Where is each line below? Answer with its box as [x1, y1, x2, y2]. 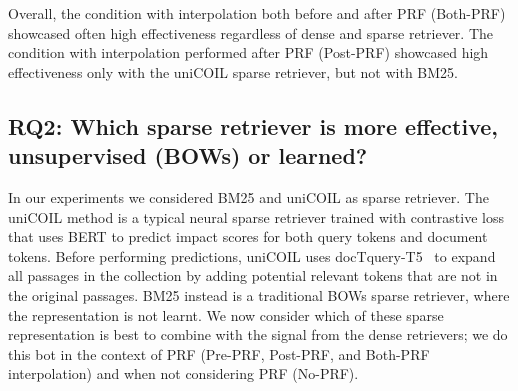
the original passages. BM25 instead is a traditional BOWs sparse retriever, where [8, 284, 510, 305]
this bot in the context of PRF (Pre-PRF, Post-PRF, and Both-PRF [8, 343, 430, 364]
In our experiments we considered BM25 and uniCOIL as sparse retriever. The [8, 186, 489, 207]
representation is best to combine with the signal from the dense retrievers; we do [8, 324, 508, 345]
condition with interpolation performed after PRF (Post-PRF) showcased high [8, 42, 489, 63]
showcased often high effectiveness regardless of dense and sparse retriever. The [8, 22, 494, 43]
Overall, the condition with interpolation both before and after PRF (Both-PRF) [8, 3, 506, 23]
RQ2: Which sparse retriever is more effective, [8, 110, 498, 141]
